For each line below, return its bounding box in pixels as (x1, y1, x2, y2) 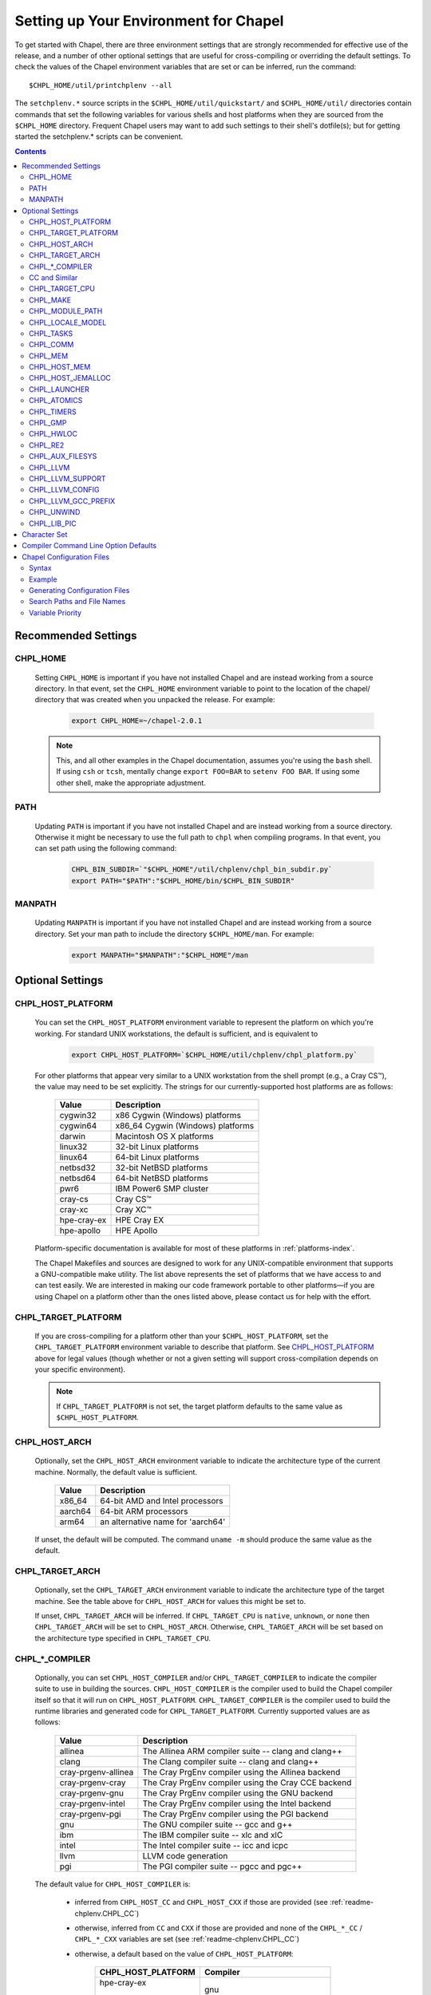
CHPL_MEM (29, 351, 69, 361)
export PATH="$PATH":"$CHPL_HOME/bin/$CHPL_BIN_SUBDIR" (71, 876, 295, 885)
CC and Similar (29, 272, 78, 282)
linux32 (59, 1141, 88, 1152)
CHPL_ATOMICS (29, 396, 83, 405)
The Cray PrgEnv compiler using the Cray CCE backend (142, 1776, 352, 1788)
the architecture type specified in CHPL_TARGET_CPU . (34, 1633, 212, 1643)
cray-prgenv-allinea (59, 1766, 134, 1777)
